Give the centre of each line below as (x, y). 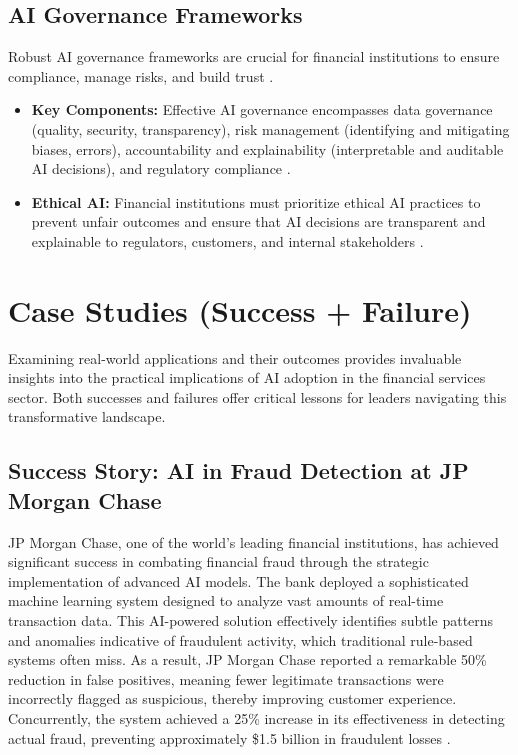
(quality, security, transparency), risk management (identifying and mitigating (270, 128)
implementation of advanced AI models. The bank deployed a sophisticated (238, 580)
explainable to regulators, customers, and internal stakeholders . (227, 240)
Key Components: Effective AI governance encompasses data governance (262, 109)
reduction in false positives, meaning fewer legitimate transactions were (226, 678)
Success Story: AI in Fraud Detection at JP (238, 470)
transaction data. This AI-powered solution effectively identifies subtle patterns (251, 620)
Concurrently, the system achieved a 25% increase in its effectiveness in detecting (256, 717)
